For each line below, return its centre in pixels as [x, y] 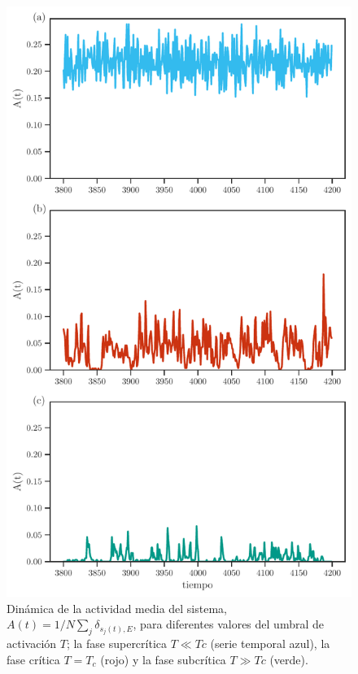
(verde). [289, 659]
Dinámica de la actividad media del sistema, [117, 608]
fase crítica [33, 659]
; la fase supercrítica [117, 644]
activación [32, 644]
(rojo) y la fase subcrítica [163, 659]
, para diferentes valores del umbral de [228, 624]
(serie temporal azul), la [270, 644]
